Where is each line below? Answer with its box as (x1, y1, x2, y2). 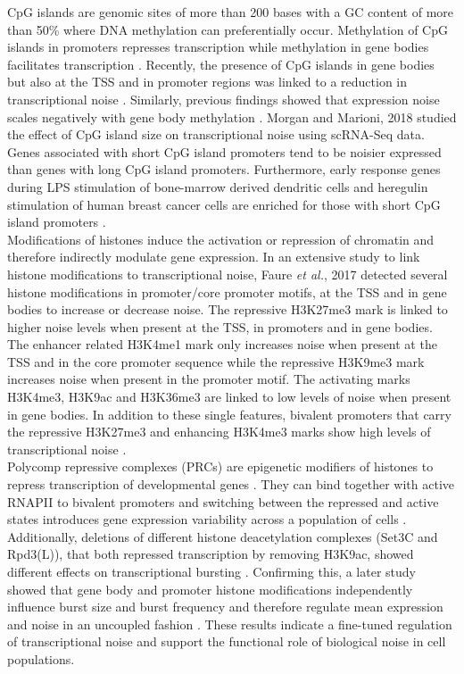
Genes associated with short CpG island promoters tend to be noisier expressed (7, 142, 442, 161)
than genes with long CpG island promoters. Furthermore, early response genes (7, 160, 441, 179)
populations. (7, 649, 75, 668)
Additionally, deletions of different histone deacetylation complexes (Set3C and (7, 527, 438, 545)
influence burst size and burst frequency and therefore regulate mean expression (7, 597, 443, 616)
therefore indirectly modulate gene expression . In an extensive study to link (7, 247, 420, 266)
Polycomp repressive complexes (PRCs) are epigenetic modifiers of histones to (7, 457, 434, 476)
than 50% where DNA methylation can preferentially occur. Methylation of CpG (7, 20, 448, 38)
